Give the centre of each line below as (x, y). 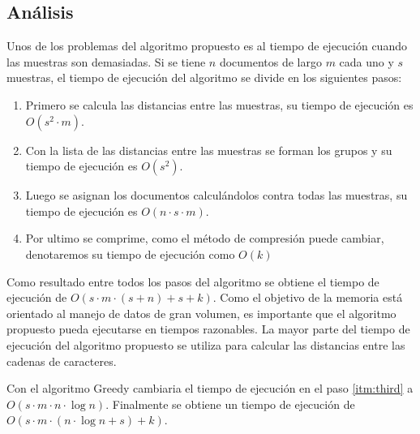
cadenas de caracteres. (62, 361)
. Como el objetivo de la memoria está (308, 297)
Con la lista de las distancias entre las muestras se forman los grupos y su (209, 150)
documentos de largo (270, 61)
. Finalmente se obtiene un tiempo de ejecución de (230, 404)
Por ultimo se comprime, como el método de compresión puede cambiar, (205, 238)
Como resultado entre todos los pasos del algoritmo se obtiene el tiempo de (193, 281)
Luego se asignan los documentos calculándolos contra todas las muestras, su (216, 195)
